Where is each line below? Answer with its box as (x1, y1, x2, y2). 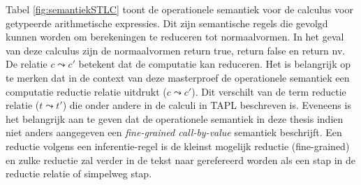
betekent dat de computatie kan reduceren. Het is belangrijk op (78, 57, 351, 71)
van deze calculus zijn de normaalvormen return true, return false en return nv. (6, 43, 346, 57)
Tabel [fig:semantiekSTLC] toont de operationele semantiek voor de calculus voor (6, 2, 353, 16)
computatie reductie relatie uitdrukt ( (6, 84, 167, 98)
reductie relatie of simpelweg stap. (6, 166, 152, 181)
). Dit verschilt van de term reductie (191, 84, 346, 98)
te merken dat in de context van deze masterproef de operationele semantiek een (6, 70, 350, 84)
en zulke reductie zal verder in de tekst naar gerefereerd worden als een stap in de (6, 152, 355, 167)
